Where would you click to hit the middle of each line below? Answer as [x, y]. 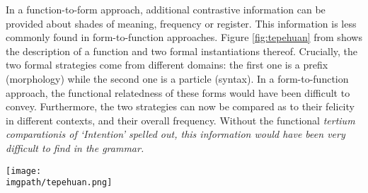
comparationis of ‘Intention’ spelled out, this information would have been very [176, 134]
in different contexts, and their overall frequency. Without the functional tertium [180, 120]
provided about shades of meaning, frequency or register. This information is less [181, 23]
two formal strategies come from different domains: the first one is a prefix [167, 65]
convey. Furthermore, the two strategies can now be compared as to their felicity [180, 106]
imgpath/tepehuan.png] [59, 183]
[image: [24, 171]
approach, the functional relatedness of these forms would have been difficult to [178, 92]
